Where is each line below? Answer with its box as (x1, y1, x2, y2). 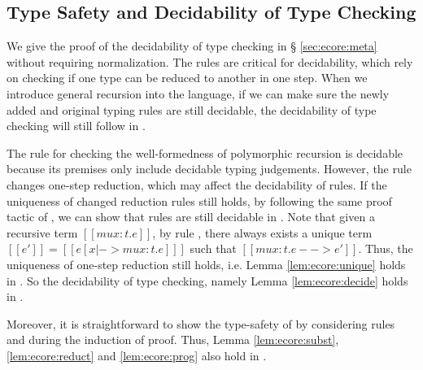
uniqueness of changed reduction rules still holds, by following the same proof (7, 192, 392, 209)
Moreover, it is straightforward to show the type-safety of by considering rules (7, 315, 395, 332)
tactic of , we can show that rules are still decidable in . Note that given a (7, 208, 375, 225)
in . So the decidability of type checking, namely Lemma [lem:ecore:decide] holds (7, 272, 408, 289)
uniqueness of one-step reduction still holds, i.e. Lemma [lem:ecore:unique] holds (7, 255, 406, 272)
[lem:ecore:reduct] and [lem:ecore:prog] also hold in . (7, 346, 267, 363)
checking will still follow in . (7, 117, 146, 134)
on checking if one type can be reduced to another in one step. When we (7, 69, 368, 86)
